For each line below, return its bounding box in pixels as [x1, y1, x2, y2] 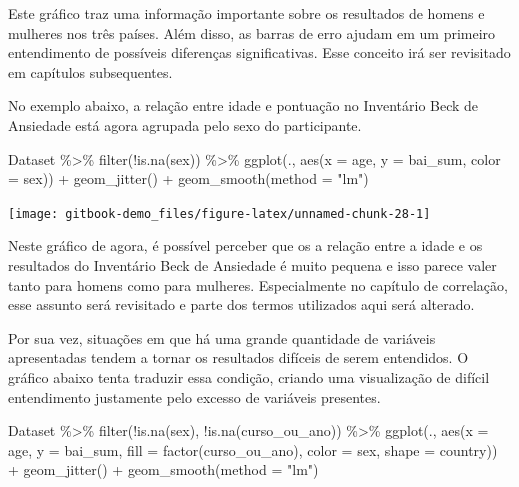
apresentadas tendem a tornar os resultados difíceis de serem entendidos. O [8, 347, 469, 368]
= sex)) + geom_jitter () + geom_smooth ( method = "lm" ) [8, 168, 369, 189]
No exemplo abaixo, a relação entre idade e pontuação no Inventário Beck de [8, 95, 479, 116]
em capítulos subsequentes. [8, 61, 173, 82]
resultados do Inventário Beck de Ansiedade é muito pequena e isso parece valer [8, 255, 497, 275]
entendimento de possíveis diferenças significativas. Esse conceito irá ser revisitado [8, 42, 511, 63]
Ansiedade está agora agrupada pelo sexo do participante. [8, 114, 362, 135]
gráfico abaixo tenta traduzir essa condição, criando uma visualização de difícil [8, 366, 490, 387]
